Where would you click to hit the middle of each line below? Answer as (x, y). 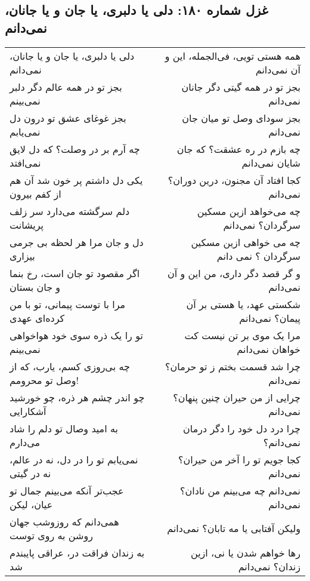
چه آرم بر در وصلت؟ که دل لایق (75, 149)
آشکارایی (28, 411)
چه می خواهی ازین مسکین (246, 242)
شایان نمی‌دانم (271, 162)
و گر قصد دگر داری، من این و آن (234, 273)
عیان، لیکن (31, 504)
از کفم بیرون (35, 193)
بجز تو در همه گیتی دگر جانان (241, 87)
